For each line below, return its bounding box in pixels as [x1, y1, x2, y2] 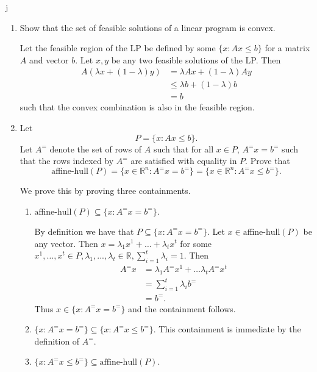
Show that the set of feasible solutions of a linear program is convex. [20, 21, 276, 34]
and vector [29, 53, 69, 66]
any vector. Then [34, 237, 98, 249]
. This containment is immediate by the [153, 323, 301, 335]
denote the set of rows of [49, 142, 142, 155]
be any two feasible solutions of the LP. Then [111, 53, 281, 66]
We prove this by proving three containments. [20, 184, 191, 197]
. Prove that [245, 154, 290, 167]
